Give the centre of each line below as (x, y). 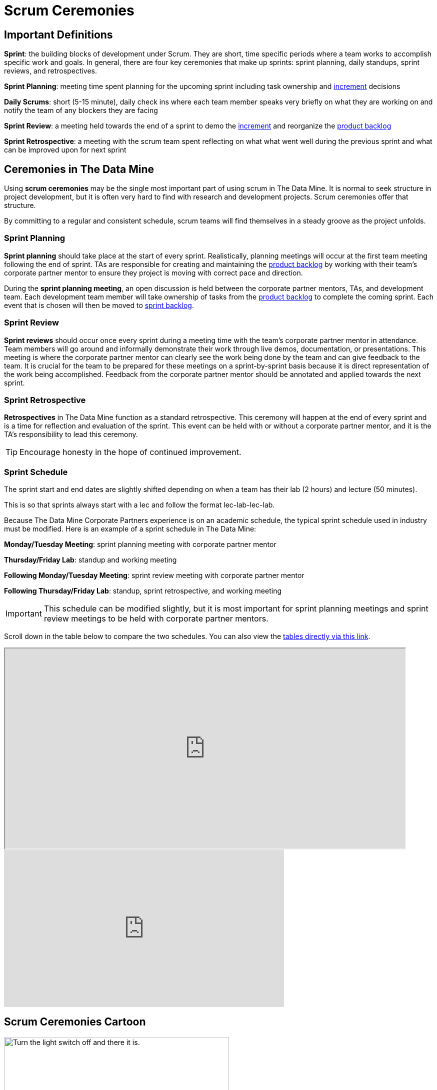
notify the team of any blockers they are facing (81, 110)
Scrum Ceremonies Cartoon (75, 1022)
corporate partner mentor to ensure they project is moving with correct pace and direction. (153, 272)
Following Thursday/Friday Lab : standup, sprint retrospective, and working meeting (143, 591)
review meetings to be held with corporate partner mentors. (156, 619)
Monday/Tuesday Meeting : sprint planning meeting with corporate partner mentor (140, 544)
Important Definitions (58, 34)
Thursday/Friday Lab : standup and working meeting (90, 560)
